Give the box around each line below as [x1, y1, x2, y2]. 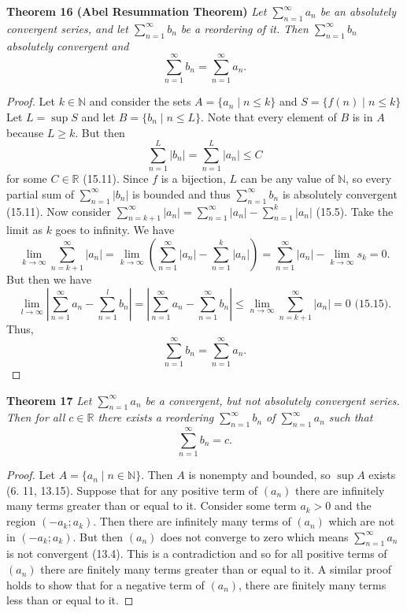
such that [328, 409, 373, 425]
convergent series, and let [6, 20, 128, 36]
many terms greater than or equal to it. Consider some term [6, 497, 297, 514]
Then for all [6, 409, 65, 425]
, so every [346, 170, 392, 187]
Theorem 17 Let [6, 392, 92, 408]
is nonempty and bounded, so [188, 466, 331, 483]
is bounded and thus [132, 185, 231, 202]
